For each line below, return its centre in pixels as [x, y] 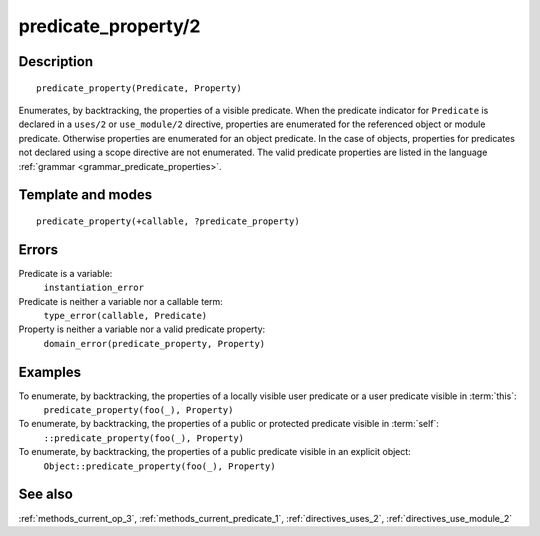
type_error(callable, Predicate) [125, 315]
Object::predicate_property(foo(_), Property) [159, 466]
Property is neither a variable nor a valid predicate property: [142, 329]
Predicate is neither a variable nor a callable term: [121, 301]
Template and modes [85, 195]
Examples [50, 371]
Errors [38, 249]
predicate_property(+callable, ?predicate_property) [168, 221]
